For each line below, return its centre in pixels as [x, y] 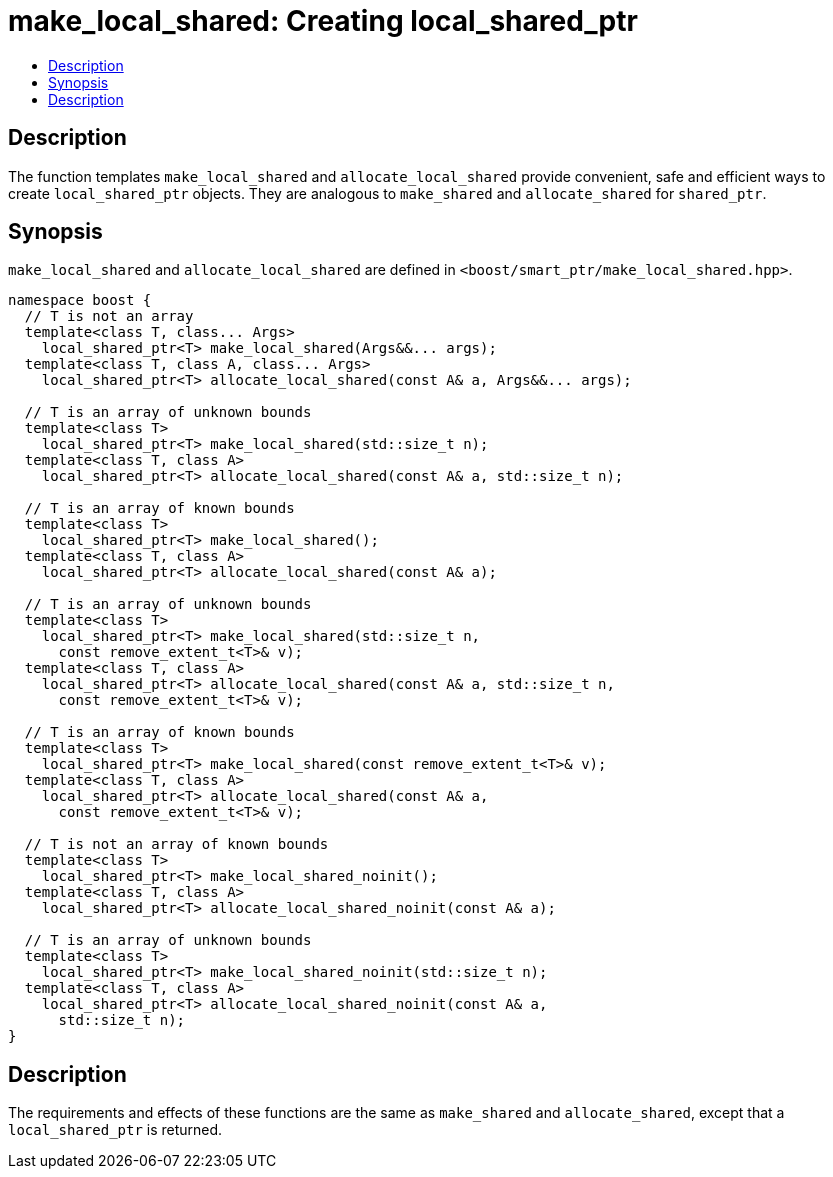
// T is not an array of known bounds [176, 844]
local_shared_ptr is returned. [115, 1130]
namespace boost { [80, 300]
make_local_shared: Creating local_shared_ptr [323, 21]
